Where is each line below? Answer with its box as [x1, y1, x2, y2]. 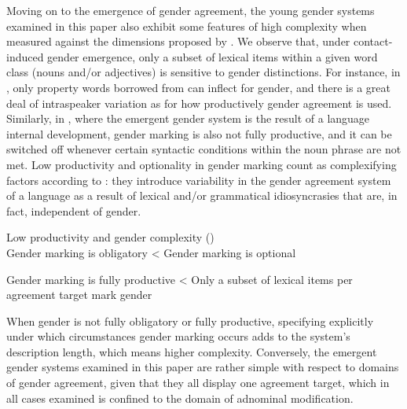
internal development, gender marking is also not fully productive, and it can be [6, 125, 392, 142]
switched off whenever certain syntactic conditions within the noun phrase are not [6, 141, 401, 157]
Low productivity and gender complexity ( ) [6, 229, 214, 245]
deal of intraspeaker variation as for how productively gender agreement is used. [6, 94, 392, 111]
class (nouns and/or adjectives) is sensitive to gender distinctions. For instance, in [6, 64, 401, 80]
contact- [354, 33, 393, 50]
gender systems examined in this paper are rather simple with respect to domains [6, 359, 399, 375]
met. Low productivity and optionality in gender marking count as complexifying [6, 156, 397, 172]
